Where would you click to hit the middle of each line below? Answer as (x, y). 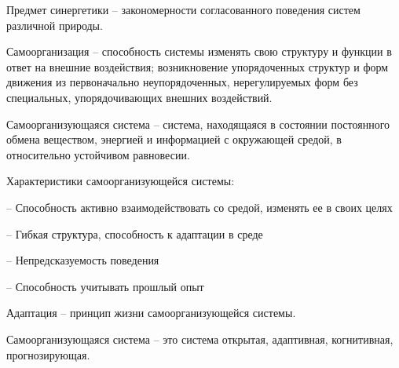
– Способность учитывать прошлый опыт (105, 286)
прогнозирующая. (48, 354)
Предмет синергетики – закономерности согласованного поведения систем (183, 9)
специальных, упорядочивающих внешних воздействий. (139, 97)
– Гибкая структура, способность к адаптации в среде (135, 233)
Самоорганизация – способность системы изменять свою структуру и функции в (199, 51)
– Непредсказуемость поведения (83, 260)
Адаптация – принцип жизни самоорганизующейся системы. (151, 313)
